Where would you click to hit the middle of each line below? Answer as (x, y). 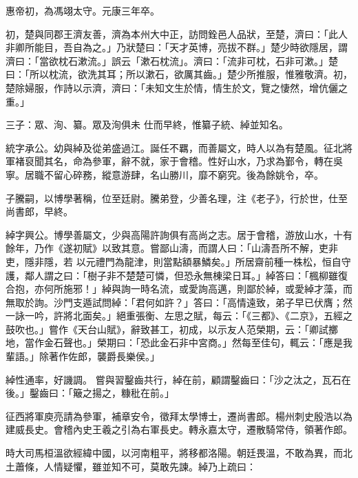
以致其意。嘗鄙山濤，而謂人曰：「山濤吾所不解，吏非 (220, 248)
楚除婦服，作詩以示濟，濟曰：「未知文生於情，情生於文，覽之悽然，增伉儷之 (177, 87)
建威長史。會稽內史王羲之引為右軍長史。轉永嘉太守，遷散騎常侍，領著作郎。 (179, 429)
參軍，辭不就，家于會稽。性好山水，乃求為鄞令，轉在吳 (217, 161)
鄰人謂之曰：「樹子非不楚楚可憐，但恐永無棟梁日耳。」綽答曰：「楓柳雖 (181, 275)
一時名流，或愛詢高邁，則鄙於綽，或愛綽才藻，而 (241, 289)
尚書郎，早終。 (39, 211)
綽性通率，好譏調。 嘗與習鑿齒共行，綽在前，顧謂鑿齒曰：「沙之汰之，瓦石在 (178, 379)
